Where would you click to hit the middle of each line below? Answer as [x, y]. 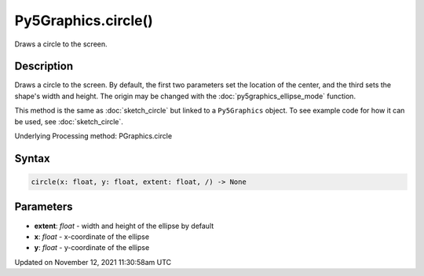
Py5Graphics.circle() [84, 20]
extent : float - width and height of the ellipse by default [124, 226]
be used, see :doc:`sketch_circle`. [69, 121]
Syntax [32, 158]
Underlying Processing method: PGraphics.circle [93, 136]
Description [44, 66]
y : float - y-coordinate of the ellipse [92, 248]
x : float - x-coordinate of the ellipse [91, 237]
